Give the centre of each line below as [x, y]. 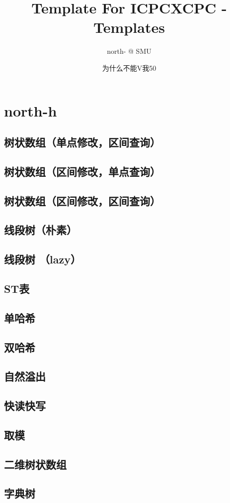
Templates [129, 27]
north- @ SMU [129, 51]
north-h [31, 110]
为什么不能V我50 [129, 67]
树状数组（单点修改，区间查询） [82, 142]
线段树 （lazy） [42, 259]
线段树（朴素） [40, 230]
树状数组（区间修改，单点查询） [82, 171]
